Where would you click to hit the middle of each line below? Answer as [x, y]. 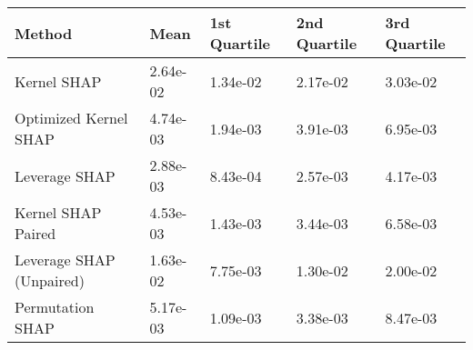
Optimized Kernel [71, 118]
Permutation [55, 307]
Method [44, 33]
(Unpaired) [50, 280]
